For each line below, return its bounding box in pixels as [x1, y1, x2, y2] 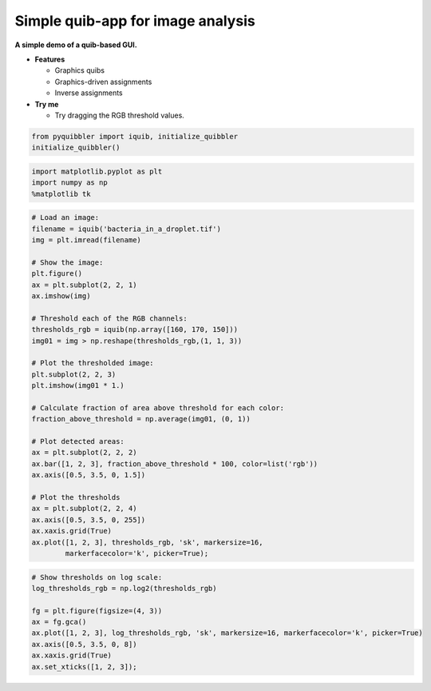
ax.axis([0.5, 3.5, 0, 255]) [31, 515, 146, 524]
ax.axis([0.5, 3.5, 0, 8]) [31, 640, 137, 649]
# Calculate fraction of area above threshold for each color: [31, 403, 285, 412]
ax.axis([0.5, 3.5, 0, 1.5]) [31, 470, 146, 480]
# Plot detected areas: [31, 437, 125, 446]
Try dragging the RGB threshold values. [54, 110, 185, 120]
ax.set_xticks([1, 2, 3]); [31, 662, 137, 671]
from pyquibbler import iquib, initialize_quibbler [31, 132, 239, 141]
